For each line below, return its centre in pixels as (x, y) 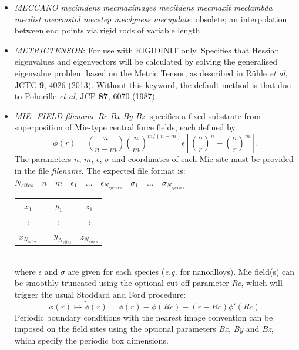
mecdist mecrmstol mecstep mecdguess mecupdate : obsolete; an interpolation (151, 18)
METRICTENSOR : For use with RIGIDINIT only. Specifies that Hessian (147, 50)
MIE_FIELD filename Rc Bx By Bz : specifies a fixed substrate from (137, 115)
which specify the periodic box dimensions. (91, 340)
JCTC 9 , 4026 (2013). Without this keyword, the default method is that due (152, 84)
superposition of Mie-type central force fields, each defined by (125, 127)
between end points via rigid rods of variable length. (108, 30)
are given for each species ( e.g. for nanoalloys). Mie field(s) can (181, 271)
